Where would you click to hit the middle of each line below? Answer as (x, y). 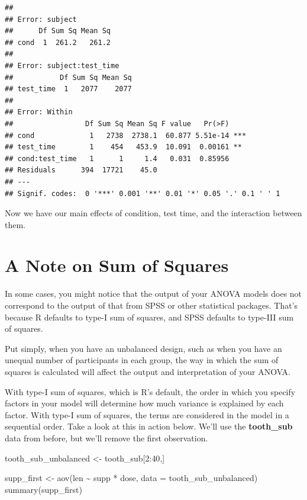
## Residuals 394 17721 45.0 (81, 170)
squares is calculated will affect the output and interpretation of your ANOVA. (148, 371)
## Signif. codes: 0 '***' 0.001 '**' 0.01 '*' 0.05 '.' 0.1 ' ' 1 (143, 193)
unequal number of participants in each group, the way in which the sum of (142, 360)
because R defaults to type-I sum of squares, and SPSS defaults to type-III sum (149, 317)
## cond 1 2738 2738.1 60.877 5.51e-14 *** (126, 135)
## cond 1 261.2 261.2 (58, 42)
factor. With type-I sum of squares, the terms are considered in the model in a (147, 414)
